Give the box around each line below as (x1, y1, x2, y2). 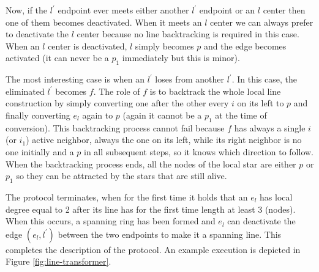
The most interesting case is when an (6, 73, 145, 86)
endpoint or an (199, 4, 255, 16)
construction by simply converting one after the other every (6, 97, 229, 109)
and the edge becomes (204, 39, 287, 52)
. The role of (93, 84, 140, 97)
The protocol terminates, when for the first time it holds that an (6, 190, 248, 203)
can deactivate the (227, 215, 296, 227)
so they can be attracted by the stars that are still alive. (16, 169, 227, 182)
